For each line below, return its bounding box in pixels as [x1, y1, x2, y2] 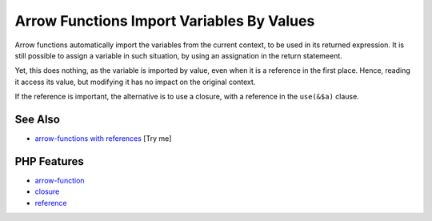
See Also [14, 112, 60, 126]
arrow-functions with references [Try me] [34, 134, 172, 143]
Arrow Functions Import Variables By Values [14, 12, 315, 30]
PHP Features [14, 155, 84, 168]
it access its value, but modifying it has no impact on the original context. [14, 77, 256, 86]
